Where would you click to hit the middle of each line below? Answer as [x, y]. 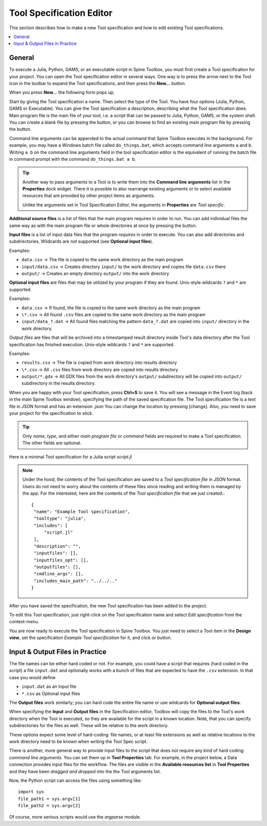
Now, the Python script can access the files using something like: [75, 780]
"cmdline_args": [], [59, 574]
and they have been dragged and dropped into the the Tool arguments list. [85, 771]
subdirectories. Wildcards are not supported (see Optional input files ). [81, 241]
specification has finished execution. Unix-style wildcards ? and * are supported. [92, 344]
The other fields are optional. [52, 443]
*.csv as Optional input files [51, 693]
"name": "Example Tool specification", [82, 511]
